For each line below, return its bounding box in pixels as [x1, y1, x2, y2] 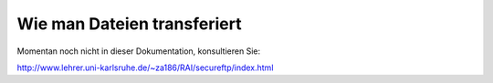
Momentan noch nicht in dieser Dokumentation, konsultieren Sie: [16, 46, 260, 57]
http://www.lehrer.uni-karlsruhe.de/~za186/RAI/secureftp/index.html [16, 62, 274, 73]
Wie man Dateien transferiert [16, 14, 242, 34]
